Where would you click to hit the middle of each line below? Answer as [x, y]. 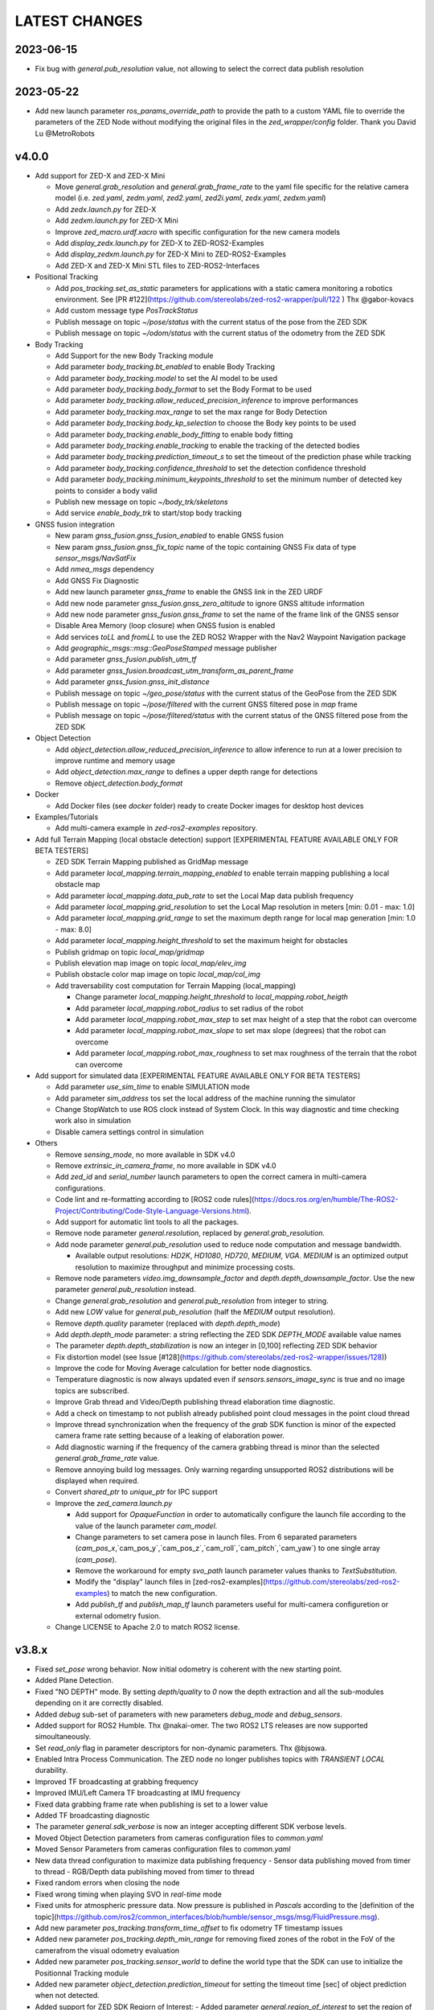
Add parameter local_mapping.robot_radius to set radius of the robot [189, 1008]
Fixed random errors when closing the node [107, 1883]
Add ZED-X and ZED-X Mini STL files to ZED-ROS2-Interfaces [158, 265]
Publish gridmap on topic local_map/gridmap [130, 952]
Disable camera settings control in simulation [129, 1132]
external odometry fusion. [118, 1615]
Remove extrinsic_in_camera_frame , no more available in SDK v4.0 [166, 1166]
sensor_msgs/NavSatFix [96, 558]
